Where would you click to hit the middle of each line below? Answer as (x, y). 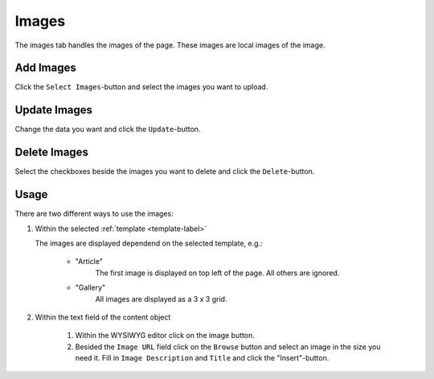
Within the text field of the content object (103, 317)
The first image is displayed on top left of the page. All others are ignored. (217, 273)
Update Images (53, 110)
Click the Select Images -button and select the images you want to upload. (141, 87)
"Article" (89, 262)
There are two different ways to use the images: (94, 214)
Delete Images (51, 152)
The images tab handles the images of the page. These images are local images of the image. (170, 45)
